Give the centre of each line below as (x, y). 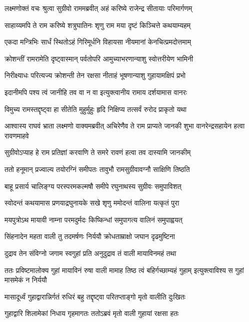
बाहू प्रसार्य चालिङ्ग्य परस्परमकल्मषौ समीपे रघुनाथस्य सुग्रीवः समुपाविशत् (93, 186)
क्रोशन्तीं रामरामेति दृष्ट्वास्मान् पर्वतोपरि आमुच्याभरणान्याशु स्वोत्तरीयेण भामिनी (99, 58)
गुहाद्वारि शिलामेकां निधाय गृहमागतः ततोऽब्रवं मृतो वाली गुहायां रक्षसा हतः (92, 313)
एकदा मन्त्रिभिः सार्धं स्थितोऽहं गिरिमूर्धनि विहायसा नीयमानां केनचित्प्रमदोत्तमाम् (98, 42)
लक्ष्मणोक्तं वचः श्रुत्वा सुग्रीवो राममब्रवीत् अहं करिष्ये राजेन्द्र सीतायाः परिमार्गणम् (98, 8)
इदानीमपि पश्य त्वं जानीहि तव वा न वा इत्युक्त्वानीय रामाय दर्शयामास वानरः (96, 92)
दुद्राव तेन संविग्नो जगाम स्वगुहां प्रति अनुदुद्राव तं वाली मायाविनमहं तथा (90, 253)
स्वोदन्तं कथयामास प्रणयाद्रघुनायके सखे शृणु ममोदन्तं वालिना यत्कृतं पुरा (92, 203)
